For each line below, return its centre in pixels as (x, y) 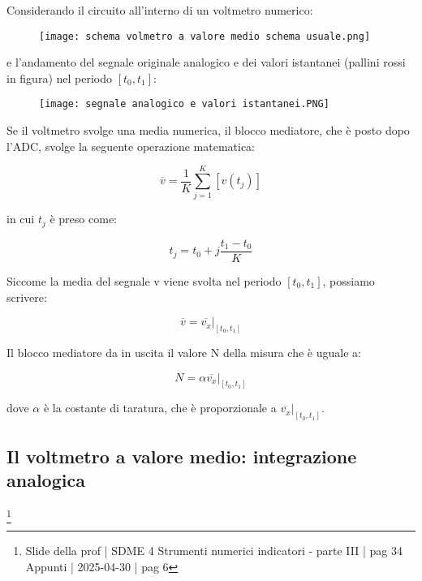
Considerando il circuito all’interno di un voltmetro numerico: (160, 10)
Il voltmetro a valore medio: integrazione (182, 456)
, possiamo (349, 280)
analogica (46, 480)
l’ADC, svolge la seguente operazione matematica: (131, 146)
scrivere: (27, 297)
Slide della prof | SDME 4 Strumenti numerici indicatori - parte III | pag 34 (214, 551)
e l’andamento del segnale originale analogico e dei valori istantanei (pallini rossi (206, 62)
